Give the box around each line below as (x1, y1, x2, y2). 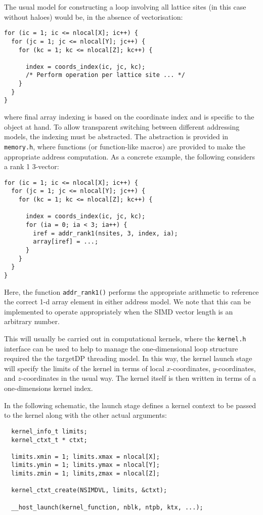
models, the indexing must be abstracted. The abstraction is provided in (4, 131, 229, 142)
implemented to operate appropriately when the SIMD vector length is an (4, 306, 233, 316)
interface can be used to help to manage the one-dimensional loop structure (4, 343, 238, 353)
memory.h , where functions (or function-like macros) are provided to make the (4, 141, 245, 151)
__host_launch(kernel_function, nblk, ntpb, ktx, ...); (11, 503, 203, 511)
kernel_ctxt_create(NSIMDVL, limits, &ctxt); (11, 487, 167, 494)
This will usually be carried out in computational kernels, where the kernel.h (4, 333, 246, 344)
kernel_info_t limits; (11, 427, 87, 435)
